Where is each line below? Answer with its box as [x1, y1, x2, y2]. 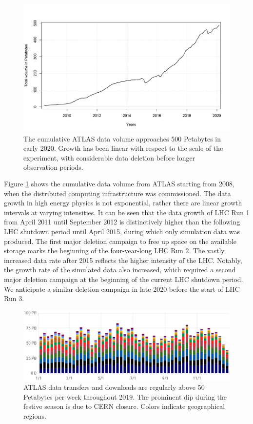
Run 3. [4, 293, 24, 303]
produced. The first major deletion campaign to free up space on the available [4, 236, 237, 246]
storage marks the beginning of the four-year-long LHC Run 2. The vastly [4, 245, 225, 256]
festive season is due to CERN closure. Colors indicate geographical [23, 401, 225, 411]
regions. [23, 410, 46, 421]
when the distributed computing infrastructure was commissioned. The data [4, 188, 231, 198]
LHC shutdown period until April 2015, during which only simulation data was [4, 226, 240, 237]
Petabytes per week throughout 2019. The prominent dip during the [23, 391, 227, 402]
